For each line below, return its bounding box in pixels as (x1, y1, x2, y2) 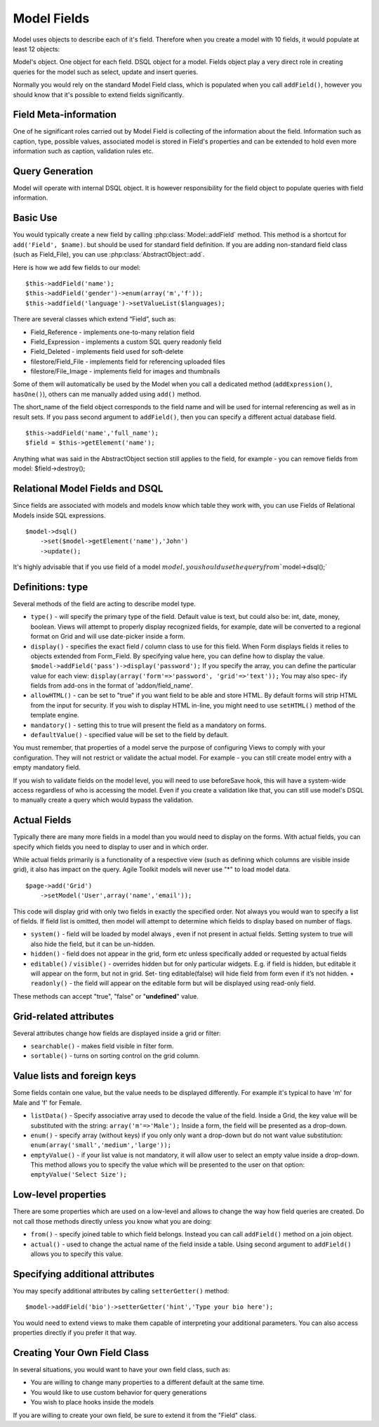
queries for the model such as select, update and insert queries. (13, 68, 199, 76)
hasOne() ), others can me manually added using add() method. (13, 390, 201, 398)
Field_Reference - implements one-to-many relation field (30, 328, 194, 336)
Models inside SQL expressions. (13, 511, 106, 520)
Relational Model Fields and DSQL (13, 482, 164, 495)
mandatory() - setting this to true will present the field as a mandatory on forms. (30, 721, 267, 729)
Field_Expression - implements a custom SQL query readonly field (30, 338, 222, 346)
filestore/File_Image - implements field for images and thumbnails (30, 367, 220, 376)
